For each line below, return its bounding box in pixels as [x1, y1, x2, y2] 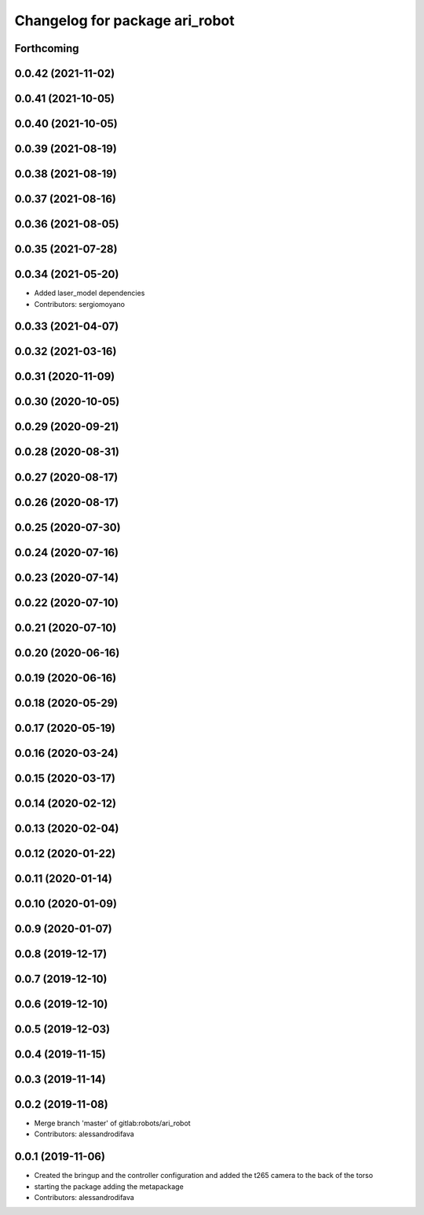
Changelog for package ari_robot [14, 12, 235, 29]
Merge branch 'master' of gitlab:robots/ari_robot [34, 1118, 192, 1128]
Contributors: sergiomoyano [34, 299, 126, 308]
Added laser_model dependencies [34, 288, 145, 298]
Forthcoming [14, 42, 79, 55]
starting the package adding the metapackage [34, 1181, 184, 1191]
